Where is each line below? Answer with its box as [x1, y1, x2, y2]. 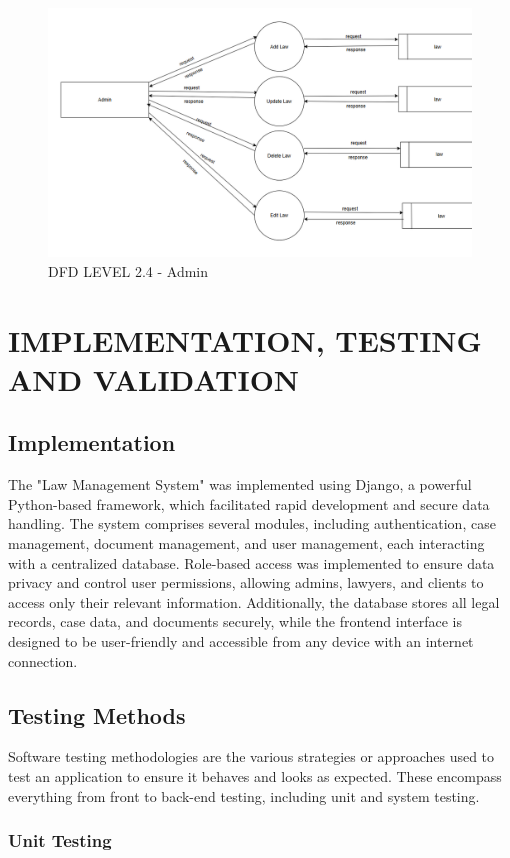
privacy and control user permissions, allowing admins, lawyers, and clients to [8, 572, 484, 593]
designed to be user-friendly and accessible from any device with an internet [8, 630, 474, 651]
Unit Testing [8, 828, 112, 853]
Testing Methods [8, 699, 186, 730]
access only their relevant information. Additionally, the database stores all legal [8, 591, 500, 612]
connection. [8, 650, 78, 671]
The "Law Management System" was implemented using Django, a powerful [8, 474, 472, 495]
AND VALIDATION [8, 358, 300, 399]
